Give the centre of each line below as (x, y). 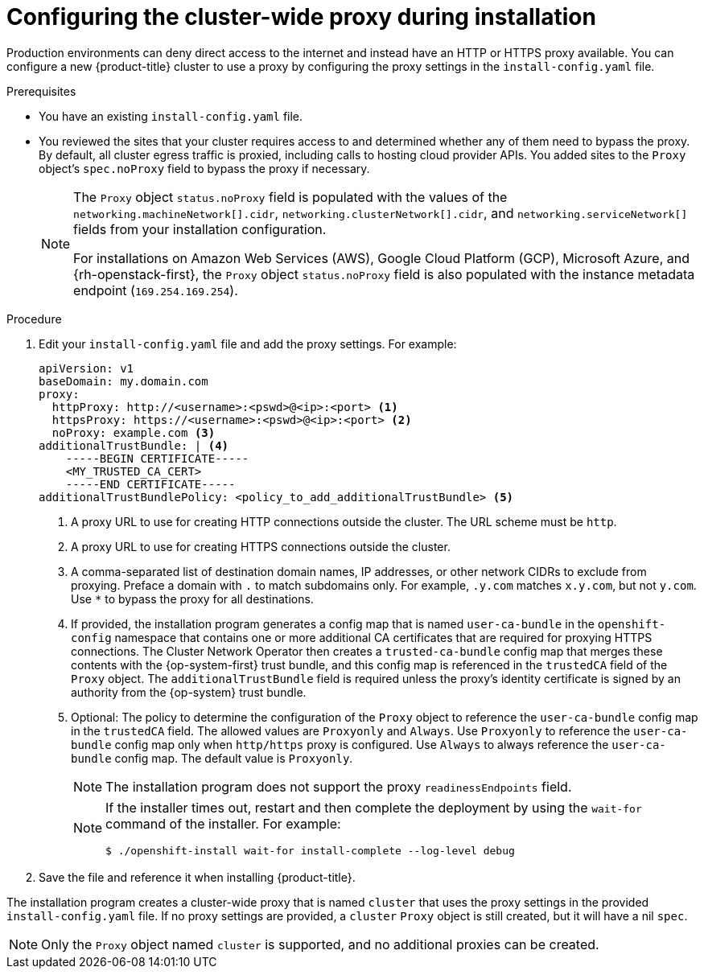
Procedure (34, 319)
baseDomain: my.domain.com (124, 381)
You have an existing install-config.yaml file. (171, 116)
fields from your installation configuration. (200, 229)
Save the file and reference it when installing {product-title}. (197, 877)
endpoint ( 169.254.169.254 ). (156, 290)
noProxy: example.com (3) (134, 432)
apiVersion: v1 (86, 368)
